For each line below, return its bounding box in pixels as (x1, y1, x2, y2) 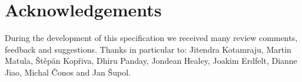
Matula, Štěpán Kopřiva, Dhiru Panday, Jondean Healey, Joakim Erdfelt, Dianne (5, 54, 297, 67)
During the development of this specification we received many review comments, (5, 32, 298, 44)
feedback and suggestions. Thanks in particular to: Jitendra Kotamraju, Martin (5, 43, 291, 55)
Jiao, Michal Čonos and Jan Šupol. (5, 66, 131, 78)
